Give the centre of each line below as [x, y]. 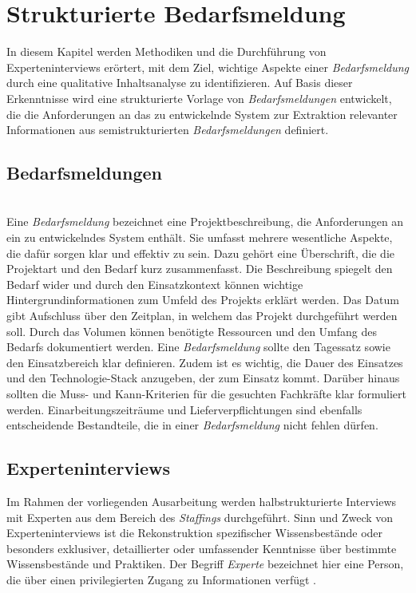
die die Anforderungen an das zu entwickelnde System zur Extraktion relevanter [202, 114]
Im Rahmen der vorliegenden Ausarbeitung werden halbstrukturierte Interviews [202, 501]
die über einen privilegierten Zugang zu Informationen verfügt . [161, 579]
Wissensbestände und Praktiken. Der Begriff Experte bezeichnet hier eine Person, [205, 564]
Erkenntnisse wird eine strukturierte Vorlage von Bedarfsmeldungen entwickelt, [199, 98]
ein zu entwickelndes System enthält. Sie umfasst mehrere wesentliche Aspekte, [200, 237]
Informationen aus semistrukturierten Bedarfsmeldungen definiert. [168, 130]
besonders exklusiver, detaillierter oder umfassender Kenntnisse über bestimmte [202, 548]
